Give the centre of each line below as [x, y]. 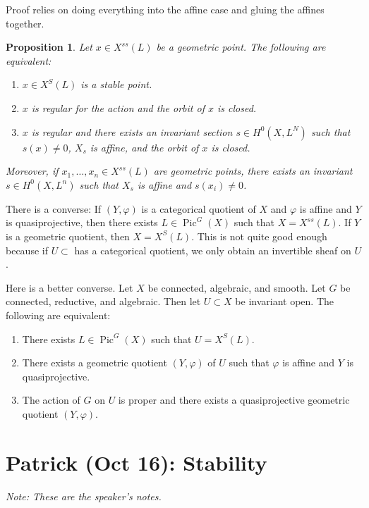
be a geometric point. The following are [241, 47]
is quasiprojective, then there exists [82, 222]
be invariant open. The [284, 301]
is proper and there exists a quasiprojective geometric [234, 400]
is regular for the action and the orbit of [118, 107]
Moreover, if [32, 171]
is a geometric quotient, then [68, 236]
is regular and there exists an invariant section [132, 131]
